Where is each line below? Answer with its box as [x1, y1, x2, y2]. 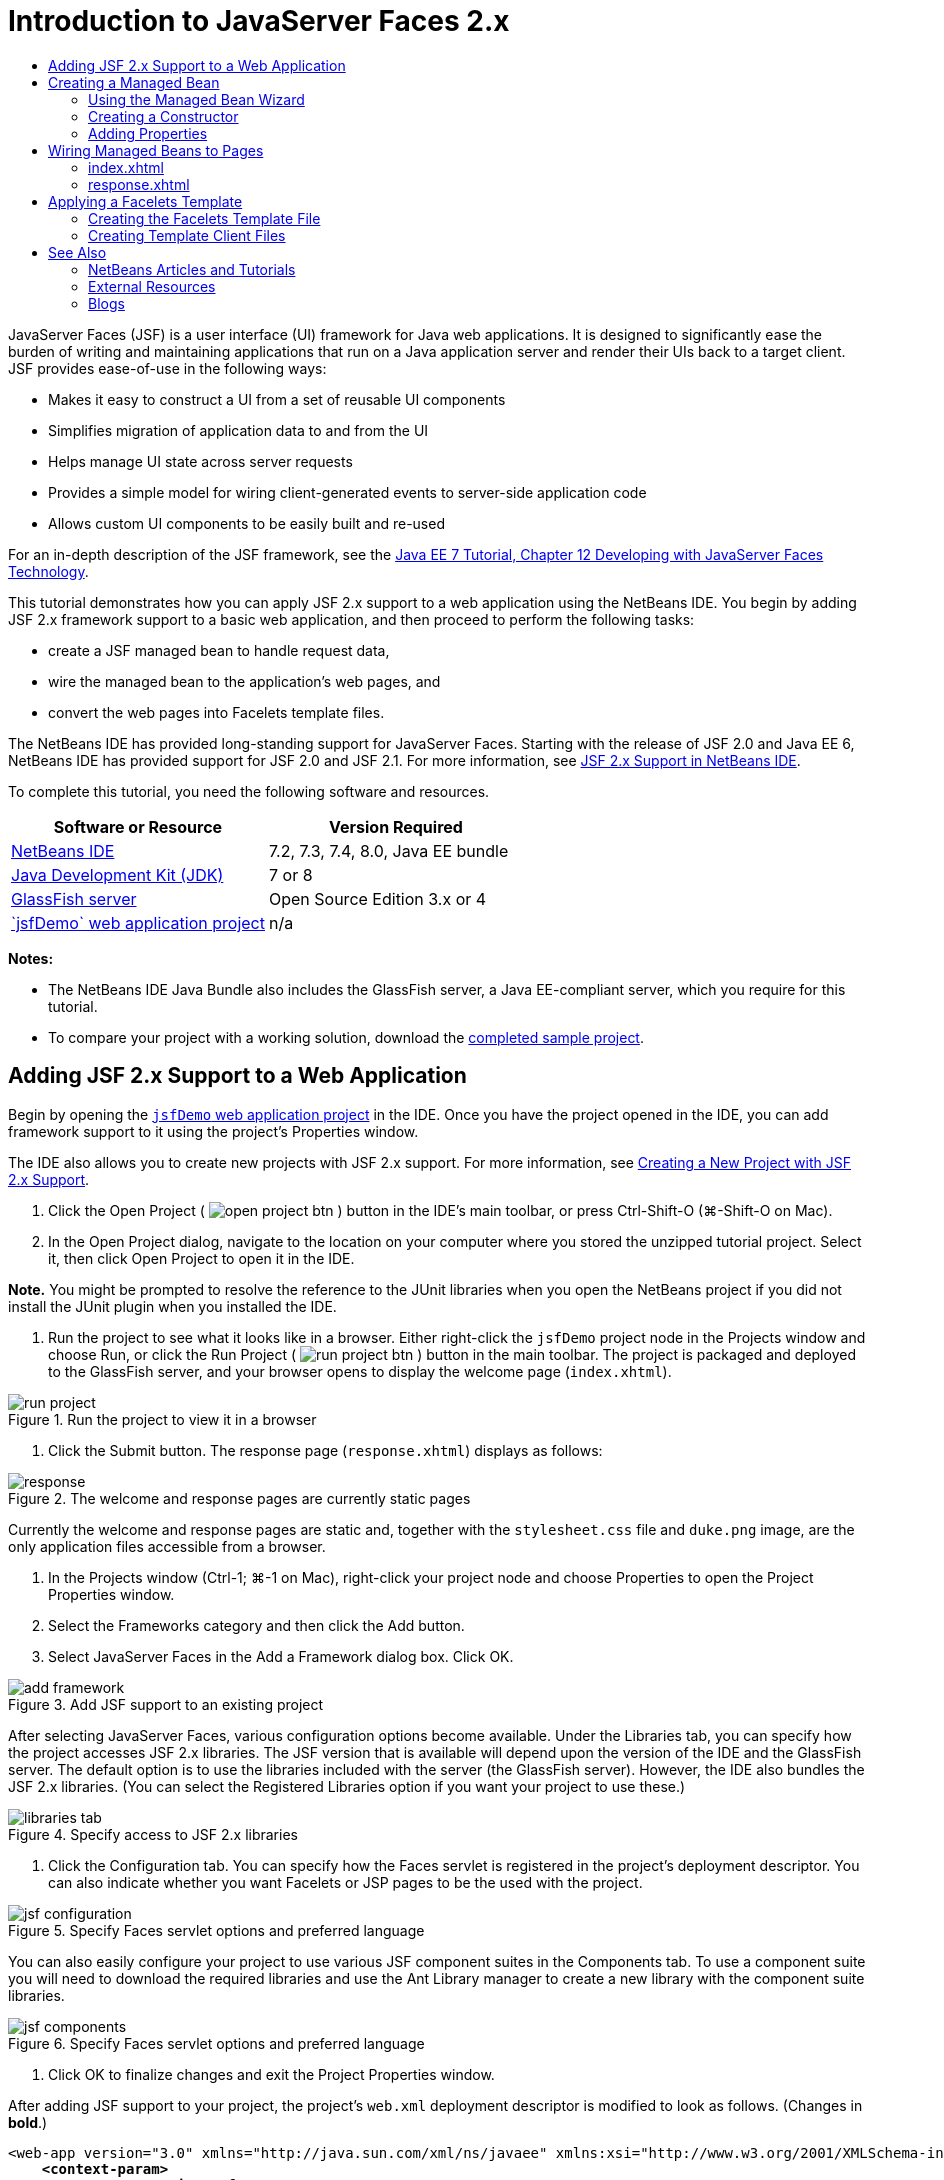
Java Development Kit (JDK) [11, 864, 224, 885]
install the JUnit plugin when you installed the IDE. [8, 1297, 337, 1315]
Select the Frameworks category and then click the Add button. [48, 1616, 465, 1634]
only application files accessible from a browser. [8, 1537, 326, 1555]
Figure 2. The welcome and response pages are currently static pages [8, 1489, 471, 1507]
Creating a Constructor [88, 107, 239, 125]
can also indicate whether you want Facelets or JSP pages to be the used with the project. [48, 1873, 643, 1891]
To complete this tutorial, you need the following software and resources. [8, 782, 490, 800]
